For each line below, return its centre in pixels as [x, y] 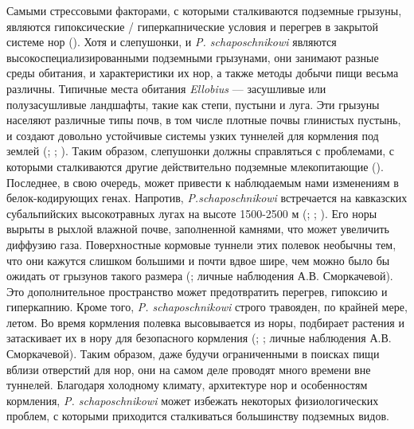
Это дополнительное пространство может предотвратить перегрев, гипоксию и [197, 291]
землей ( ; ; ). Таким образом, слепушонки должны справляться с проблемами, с [201, 151]
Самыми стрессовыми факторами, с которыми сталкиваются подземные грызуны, [204, 10]
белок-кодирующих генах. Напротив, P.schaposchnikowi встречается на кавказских [207, 198]
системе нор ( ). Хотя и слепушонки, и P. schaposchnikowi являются [172, 42]
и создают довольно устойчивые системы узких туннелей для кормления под [193, 135]
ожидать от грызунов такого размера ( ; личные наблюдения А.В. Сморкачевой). [200, 276]
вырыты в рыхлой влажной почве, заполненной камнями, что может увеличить [198, 229]
